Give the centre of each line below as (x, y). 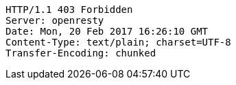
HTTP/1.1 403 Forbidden (69, 10)
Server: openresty (55, 20)
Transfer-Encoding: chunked (81, 53)
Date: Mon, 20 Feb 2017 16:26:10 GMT (107, 31)
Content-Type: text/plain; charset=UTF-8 (118, 42)
